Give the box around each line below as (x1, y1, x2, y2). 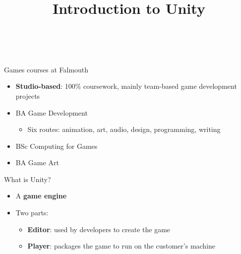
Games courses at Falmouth (4, 64, 89, 74)
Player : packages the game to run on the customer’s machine (27, 241, 216, 251)
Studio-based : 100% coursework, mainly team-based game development (15, 81, 237, 91)
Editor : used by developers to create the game (27, 224, 171, 234)
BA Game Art (15, 157, 59, 168)
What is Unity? (4, 174, 51, 184)
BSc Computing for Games (15, 140, 98, 151)
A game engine (15, 190, 67, 201)
